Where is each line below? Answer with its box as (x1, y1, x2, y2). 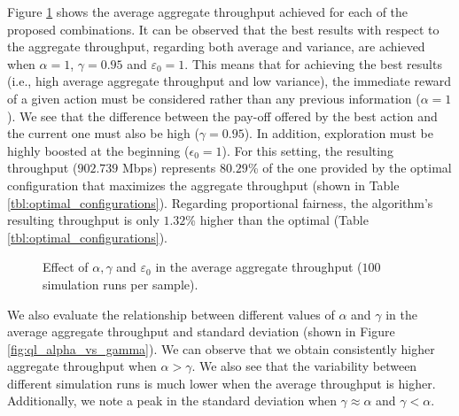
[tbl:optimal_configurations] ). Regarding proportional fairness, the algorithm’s (7, 193, 433, 212)
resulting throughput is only (7, 211, 159, 229)
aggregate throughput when (7, 357, 157, 375)
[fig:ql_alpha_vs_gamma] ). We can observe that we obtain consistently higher (7, 339, 435, 358)
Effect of (43, 258, 89, 276)
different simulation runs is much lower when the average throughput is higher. (7, 374, 436, 392)
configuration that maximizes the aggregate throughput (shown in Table (7, 175, 400, 194)
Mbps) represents (121, 158, 216, 177)
